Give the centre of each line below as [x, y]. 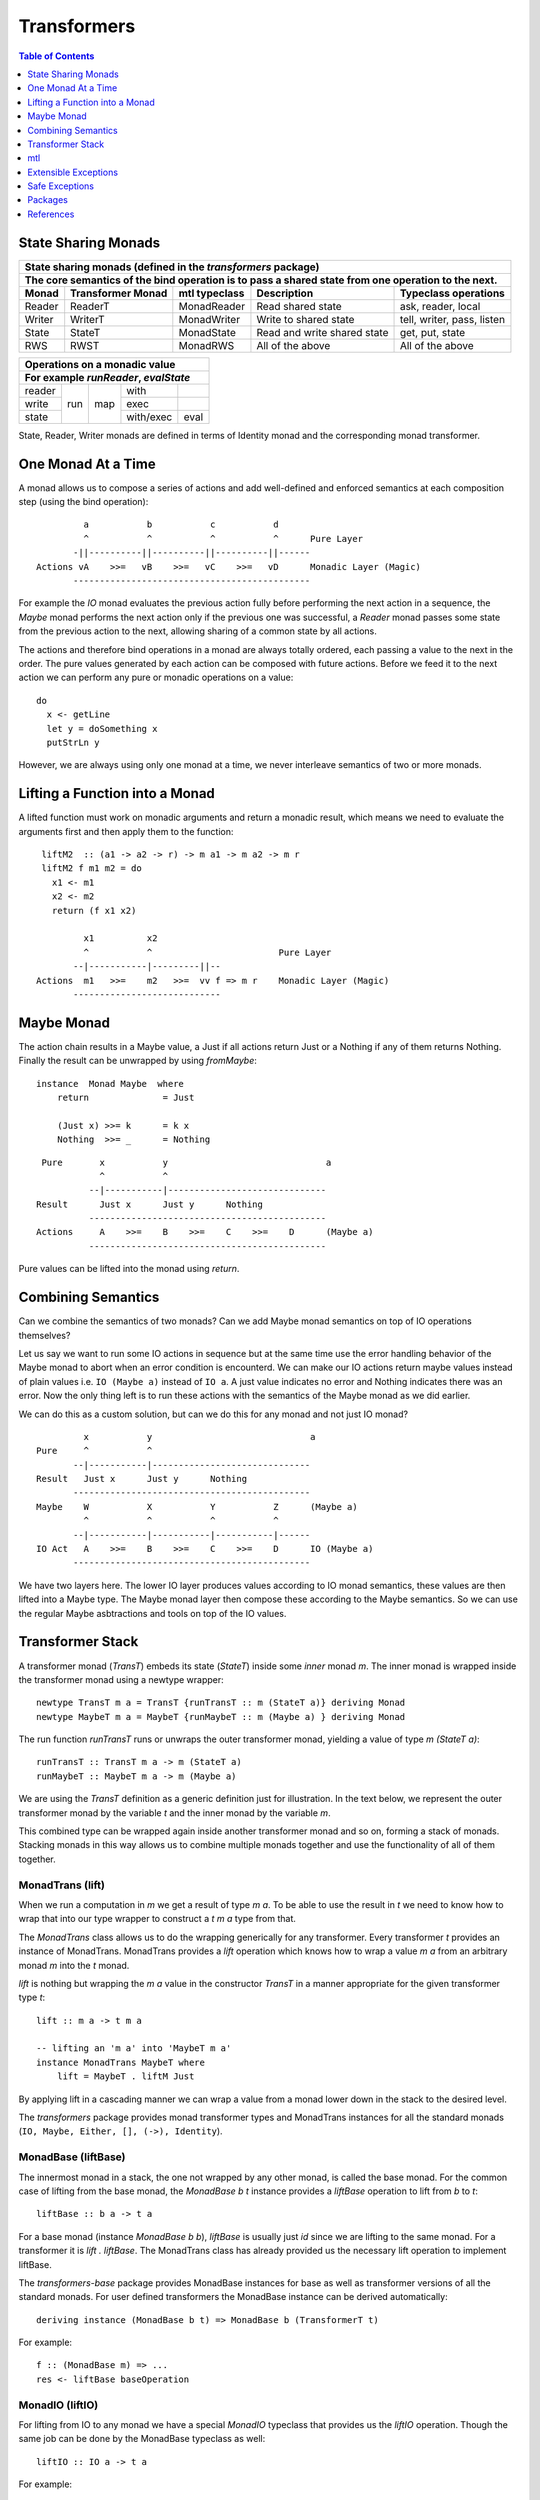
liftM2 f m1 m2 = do [91, 868]
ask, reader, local [440, 306]
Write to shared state [305, 319]
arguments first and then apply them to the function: [126, 831]
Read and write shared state [322, 332]
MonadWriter [209, 319]
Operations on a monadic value [100, 364]
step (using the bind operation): [83, 502]
